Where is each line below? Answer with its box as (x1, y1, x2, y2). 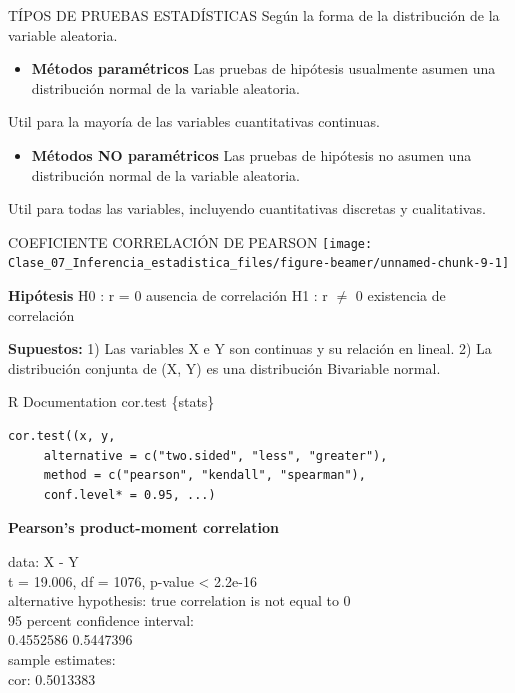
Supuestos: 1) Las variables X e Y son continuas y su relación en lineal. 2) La (8, 338, 492, 359)
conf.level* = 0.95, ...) (43, 487, 216, 502)
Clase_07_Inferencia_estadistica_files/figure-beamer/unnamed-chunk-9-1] (8, 256, 510, 271)
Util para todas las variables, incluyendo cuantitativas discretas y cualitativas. (8, 198, 486, 219)
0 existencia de (355, 285, 446, 306)
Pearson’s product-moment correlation (8, 517, 279, 538)
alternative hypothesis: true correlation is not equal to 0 (8, 590, 351, 611)
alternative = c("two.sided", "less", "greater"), (43, 448, 388, 463)
